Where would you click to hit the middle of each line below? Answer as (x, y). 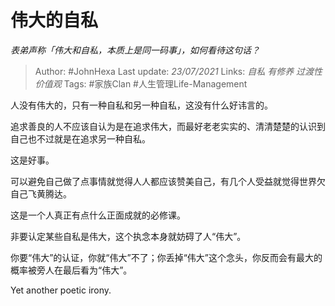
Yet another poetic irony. (61, 290)
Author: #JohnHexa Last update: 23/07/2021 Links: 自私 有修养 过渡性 (178, 71)
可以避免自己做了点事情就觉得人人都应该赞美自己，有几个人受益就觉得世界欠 (168, 181)
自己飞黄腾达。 (41, 193)
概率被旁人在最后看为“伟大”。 (71, 270)
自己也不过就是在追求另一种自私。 (80, 138)
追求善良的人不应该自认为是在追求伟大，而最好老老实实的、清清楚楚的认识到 (168, 126)
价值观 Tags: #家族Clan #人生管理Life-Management (141, 83)
